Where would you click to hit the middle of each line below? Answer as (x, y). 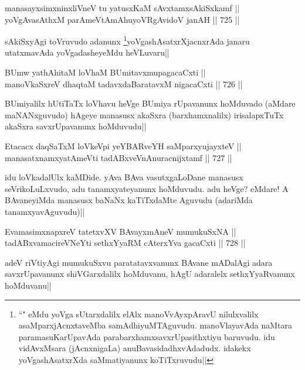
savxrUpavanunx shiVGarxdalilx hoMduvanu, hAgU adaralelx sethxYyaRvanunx (150, 274)
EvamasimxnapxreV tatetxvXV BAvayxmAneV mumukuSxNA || (121, 231)
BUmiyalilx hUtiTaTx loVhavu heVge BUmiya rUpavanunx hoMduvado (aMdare (150, 103)
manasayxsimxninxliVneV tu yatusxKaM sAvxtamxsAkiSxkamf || (122, 8)
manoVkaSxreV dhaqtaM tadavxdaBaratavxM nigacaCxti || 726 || (124, 83)
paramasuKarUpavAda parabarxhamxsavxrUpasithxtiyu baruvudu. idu (147, 336)
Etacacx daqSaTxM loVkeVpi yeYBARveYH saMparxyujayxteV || (123, 146)
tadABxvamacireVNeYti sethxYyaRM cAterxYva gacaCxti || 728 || (125, 243)
